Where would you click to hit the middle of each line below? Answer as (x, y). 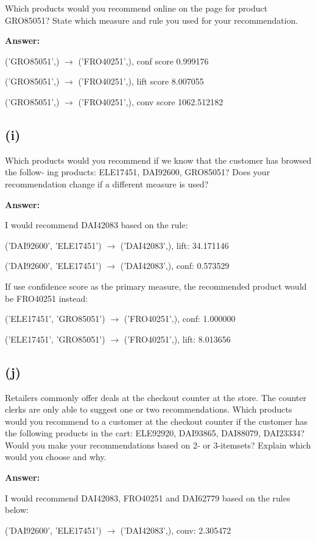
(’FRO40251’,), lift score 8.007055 (141, 81)
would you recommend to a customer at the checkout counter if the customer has (156, 421)
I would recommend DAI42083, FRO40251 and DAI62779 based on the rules (148, 497)
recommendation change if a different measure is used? (107, 183)
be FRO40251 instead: (47, 298)
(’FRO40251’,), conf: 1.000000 (180, 319)
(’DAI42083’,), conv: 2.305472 (176, 530)
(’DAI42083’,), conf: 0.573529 (175, 266)
